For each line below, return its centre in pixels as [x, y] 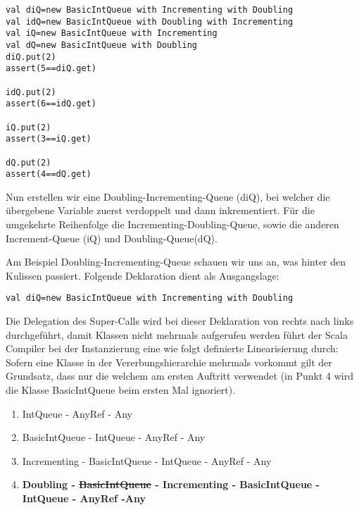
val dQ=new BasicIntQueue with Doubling [102, 45]
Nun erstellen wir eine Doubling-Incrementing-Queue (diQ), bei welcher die [168, 196]
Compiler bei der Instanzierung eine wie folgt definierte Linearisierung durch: [172, 348]
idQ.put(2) [31, 92]
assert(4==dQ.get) [49, 174]
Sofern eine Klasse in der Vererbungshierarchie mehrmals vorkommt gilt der [169, 362]
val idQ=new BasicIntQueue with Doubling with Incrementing [150, 21]
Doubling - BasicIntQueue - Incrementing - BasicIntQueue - [171, 484]
